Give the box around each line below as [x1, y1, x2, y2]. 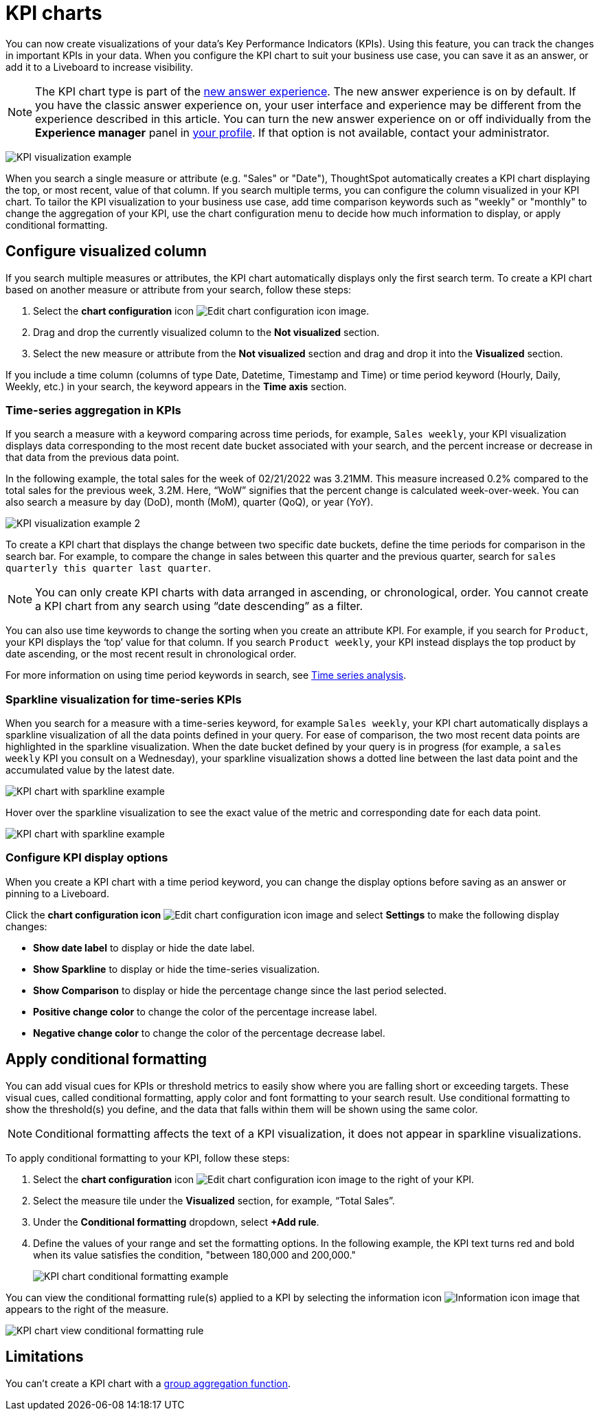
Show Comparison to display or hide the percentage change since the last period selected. [33, 984, 447, 996]
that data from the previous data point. [5, 451, 179, 464]
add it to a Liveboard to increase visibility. [5, 60, 194, 73]
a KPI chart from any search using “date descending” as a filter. [35, 599, 363, 614]
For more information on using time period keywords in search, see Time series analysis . [5, 669, 407, 682]
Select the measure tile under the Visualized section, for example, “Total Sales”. [33, 1194, 395, 1206]
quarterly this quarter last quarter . [5, 562, 212, 574]
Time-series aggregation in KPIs [5, 403, 181, 417]
